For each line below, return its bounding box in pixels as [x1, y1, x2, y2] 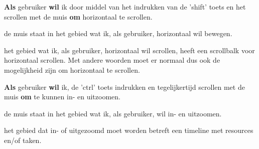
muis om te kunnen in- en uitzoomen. [4, 91, 120, 102]
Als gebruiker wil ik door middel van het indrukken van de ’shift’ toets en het [4, 2, 246, 12]
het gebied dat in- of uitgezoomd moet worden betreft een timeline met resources [4, 125, 253, 135]
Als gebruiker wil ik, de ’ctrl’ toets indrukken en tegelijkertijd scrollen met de [4, 81, 245, 92]
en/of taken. [4, 134, 42, 145]
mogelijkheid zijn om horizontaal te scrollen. [4, 64, 140, 75]
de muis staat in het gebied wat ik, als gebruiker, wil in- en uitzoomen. [4, 108, 222, 118]
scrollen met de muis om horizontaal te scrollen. [4, 11, 153, 22]
